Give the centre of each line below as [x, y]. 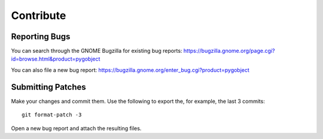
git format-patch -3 [52, 115]
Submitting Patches [48, 87]
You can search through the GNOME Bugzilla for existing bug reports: [97, 51]
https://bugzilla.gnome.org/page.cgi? [229, 51]
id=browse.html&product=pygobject [56, 59]
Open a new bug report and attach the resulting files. [76, 128]
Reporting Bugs [41, 37]
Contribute [39, 15]
